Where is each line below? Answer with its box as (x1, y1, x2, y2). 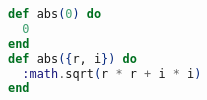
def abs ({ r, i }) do (8, 51, 137, 66)
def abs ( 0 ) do (8, 7, 102, 21)
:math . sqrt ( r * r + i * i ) (22, 66, 202, 81)
